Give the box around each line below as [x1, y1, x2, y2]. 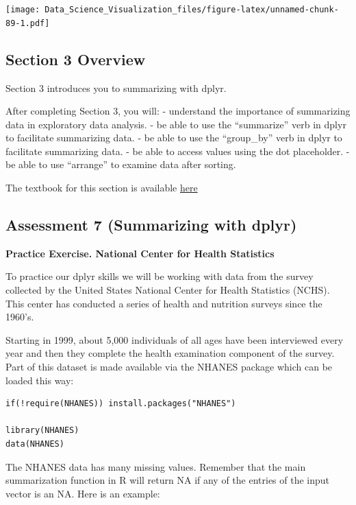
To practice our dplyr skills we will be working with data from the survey [5, 269, 314, 283]
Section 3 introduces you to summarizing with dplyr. [5, 80, 227, 95]
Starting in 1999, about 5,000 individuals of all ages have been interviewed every [5, 332, 344, 347]
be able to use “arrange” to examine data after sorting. [5, 157, 236, 172]
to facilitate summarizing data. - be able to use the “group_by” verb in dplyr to [5, 130, 342, 145]
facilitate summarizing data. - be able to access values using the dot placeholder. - [5, 143, 350, 158]
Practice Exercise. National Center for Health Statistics [5, 246, 275, 260]
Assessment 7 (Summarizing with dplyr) [5, 214, 297, 235]
